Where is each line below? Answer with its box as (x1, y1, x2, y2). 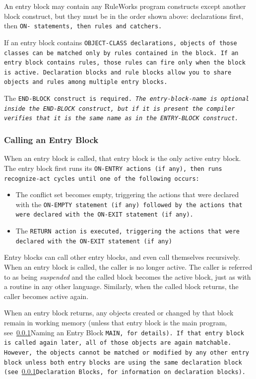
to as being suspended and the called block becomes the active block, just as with (4, 271, 251, 282)
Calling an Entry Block (4, 134, 99, 146)
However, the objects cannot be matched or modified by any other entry (4, 349, 249, 356)
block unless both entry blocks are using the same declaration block (4, 359, 242, 366)
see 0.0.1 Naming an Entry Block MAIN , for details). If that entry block (4, 327, 244, 337)
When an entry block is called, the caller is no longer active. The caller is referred (4, 262, 253, 272)
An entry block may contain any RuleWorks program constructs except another (4, 1, 246, 11)
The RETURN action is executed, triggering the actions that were (15, 226, 240, 236)
